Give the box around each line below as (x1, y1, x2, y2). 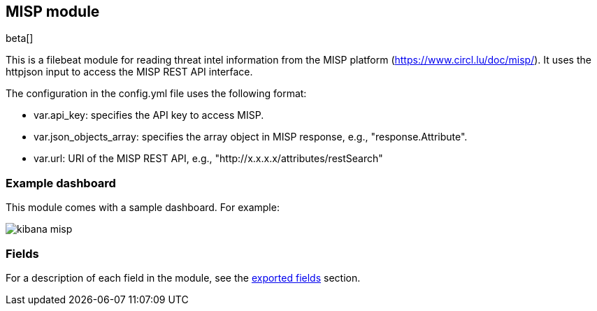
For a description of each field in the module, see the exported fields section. (6, 271, 361, 284)
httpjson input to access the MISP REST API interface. (6, 66, 253, 78)
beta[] (6, 32, 34, 45)
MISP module (6, 3, 100, 20)
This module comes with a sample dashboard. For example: (6, 201, 280, 214)
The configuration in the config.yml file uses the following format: (6, 87, 307, 100)
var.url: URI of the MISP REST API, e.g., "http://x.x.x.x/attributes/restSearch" (34, 152, 383, 165)
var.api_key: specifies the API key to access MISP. (34, 109, 264, 122)
